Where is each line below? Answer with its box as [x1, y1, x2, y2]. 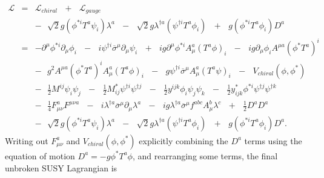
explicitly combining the [139, 134, 228, 147]
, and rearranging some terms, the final [132, 149, 278, 162]
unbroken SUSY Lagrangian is [5, 161, 117, 174]
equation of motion [5, 149, 75, 162]
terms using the [244, 134, 302, 147]
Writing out [5, 134, 48, 147]
